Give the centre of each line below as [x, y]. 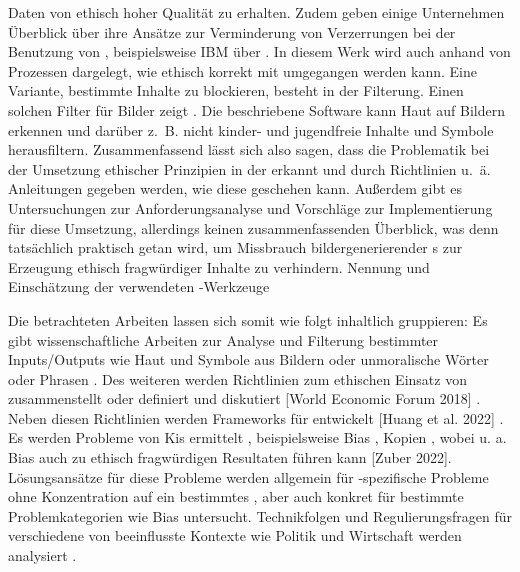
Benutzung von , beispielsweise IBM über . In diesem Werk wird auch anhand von [259, 51]
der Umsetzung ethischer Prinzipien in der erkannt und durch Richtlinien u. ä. [249, 168]
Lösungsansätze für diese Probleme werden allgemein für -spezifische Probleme [248, 476]
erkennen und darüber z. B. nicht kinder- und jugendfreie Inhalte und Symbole [251, 129]
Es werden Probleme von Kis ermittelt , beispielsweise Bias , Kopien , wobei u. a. [257, 437]
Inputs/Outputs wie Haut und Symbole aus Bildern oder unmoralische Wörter [248, 359]
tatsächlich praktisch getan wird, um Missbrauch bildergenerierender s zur [235, 247]
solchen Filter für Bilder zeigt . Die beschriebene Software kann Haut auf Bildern [257, 109]
